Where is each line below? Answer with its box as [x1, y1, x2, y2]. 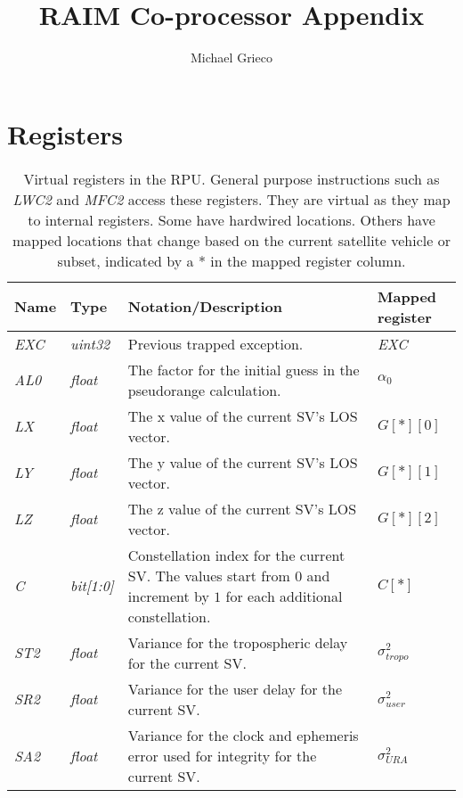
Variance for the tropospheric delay [127, 631, 348, 653]
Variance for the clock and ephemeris [127, 724, 359, 745]
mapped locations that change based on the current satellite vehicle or [12, 229, 451, 251]
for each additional [225, 585, 343, 606]
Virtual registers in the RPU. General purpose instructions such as [23, 168, 440, 189]
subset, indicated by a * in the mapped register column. [57, 250, 406, 271]
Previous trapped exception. [127, 333, 304, 354]
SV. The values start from [127, 564, 290, 586]
